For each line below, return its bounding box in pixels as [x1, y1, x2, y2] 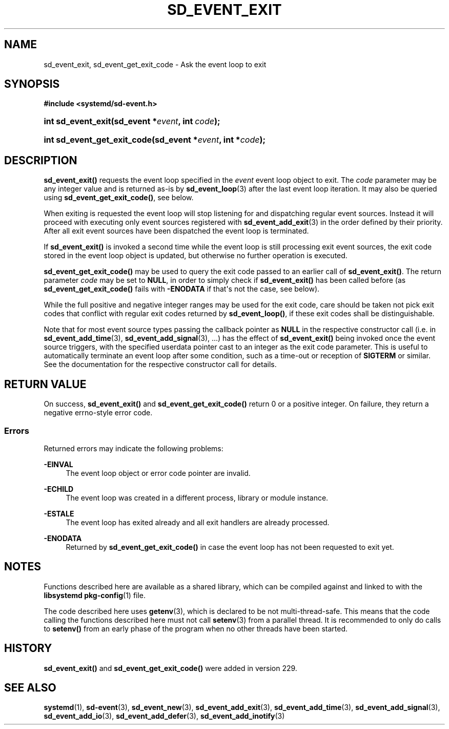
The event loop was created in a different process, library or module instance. [66, 493, 329, 502]
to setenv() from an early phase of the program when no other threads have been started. [44, 624, 348, 633]
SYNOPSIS [4, 78, 60, 91]
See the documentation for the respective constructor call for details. [44, 360, 277, 369]
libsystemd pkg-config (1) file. [44, 590, 146, 600]
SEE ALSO [4, 681, 56, 694]
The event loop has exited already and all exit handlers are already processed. [66, 517, 330, 527]
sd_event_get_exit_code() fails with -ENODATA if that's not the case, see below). [44, 284, 320, 294]
